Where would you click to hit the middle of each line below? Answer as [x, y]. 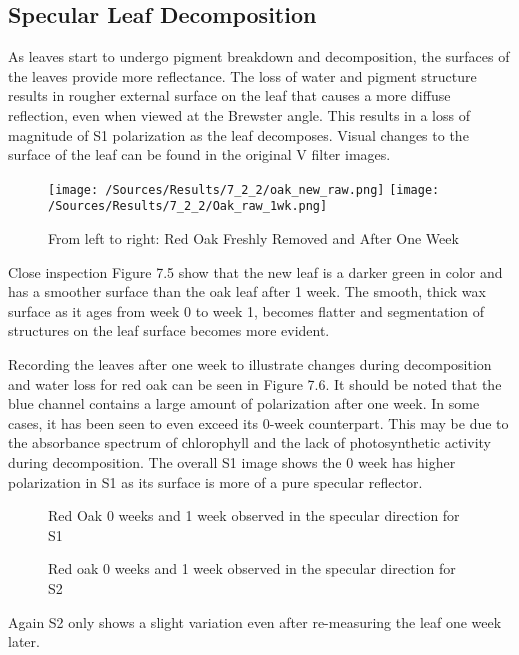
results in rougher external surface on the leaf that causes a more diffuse [229, 95]
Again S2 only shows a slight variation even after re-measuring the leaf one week [255, 621]
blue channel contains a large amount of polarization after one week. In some [244, 403]
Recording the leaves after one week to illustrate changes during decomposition [250, 364]
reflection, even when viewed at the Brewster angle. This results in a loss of [239, 114]
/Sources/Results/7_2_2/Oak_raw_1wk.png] [188, 206]
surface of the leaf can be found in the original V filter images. [199, 154]
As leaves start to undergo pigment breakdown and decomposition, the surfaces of [259, 56]
